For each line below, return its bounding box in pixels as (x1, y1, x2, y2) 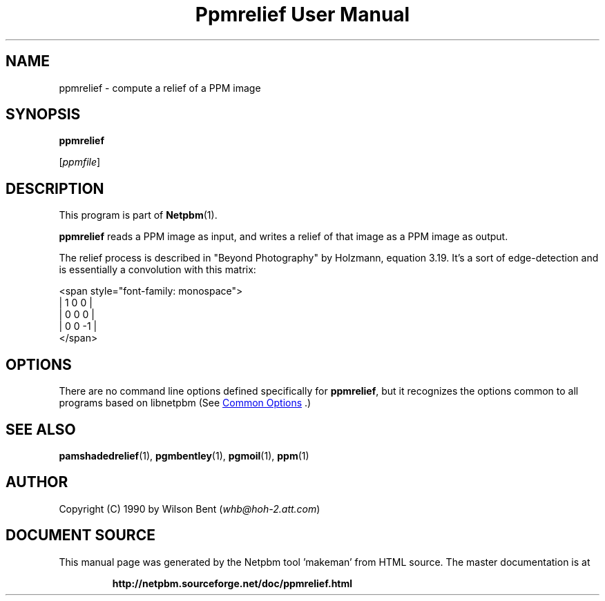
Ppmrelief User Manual (195, 3, 410, 26)
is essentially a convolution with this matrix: (59, 264, 256, 276)
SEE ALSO (6, 420, 76, 438)
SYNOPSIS (6, 106, 81, 124)
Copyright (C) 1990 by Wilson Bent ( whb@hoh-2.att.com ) (59, 502, 320, 515)
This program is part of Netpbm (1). (59, 209, 218, 221)
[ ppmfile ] (59, 156, 101, 168)
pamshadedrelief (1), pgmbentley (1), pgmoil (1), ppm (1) (59, 449, 309, 462)
